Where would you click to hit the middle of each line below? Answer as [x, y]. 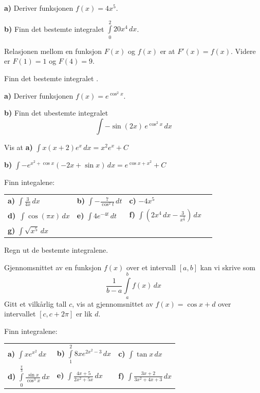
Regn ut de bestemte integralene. [56, 250]
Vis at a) [18, 147]
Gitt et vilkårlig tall [35, 303]
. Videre [243, 51]
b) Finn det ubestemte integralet [56, 113]
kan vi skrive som [228, 267]
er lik [84, 314]
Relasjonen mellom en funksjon [53, 51]
